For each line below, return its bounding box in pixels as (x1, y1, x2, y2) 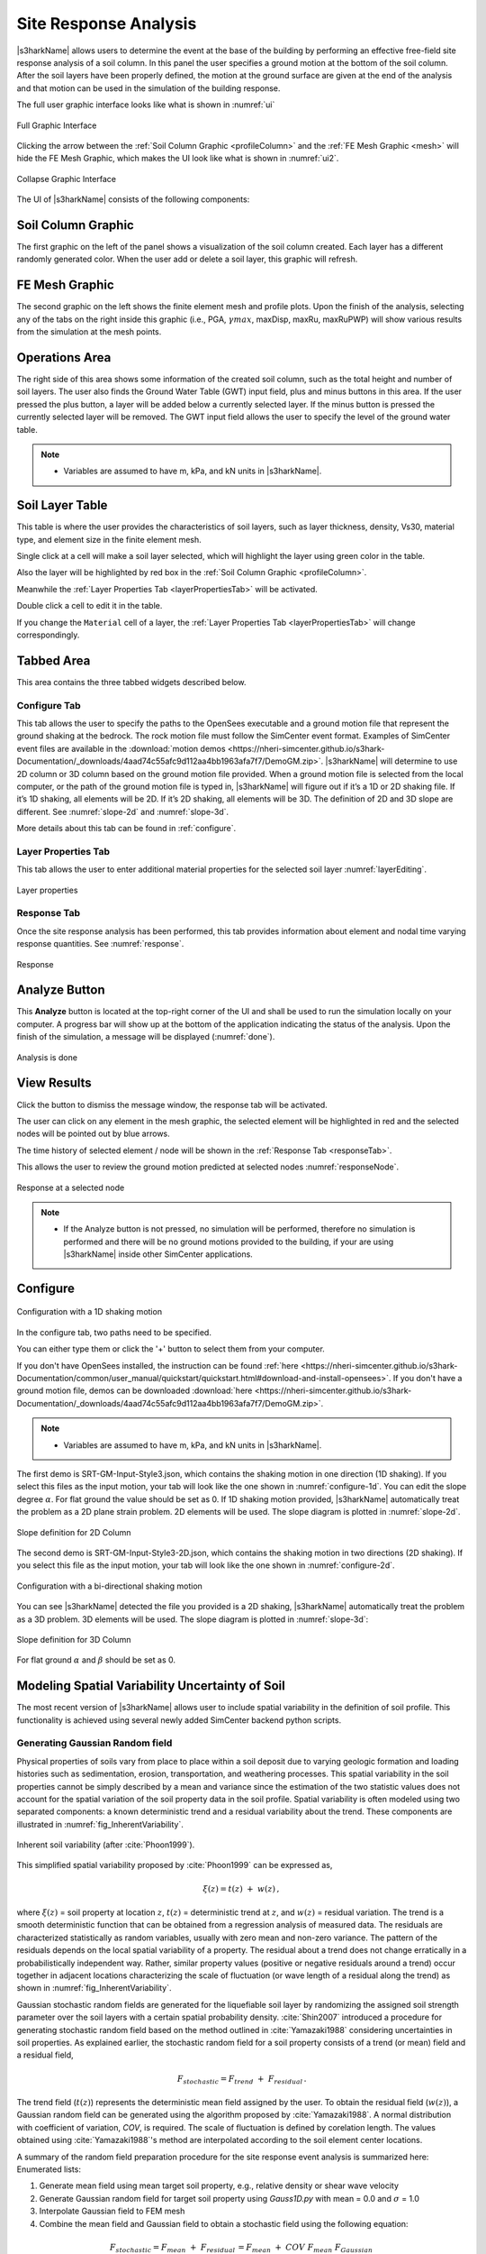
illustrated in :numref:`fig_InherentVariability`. (16, 1819, 184, 1829)
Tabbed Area (16, 653, 91, 668)
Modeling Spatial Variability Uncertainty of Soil (16, 1678, 285, 1694)
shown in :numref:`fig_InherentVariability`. (16, 1983, 172, 1993)
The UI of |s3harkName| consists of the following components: (16, 194, 250, 205)
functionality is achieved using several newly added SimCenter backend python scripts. (16, 1714, 342, 1726)
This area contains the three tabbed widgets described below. (16, 676, 247, 687)
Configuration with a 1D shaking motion (16, 1306, 162, 1317)
